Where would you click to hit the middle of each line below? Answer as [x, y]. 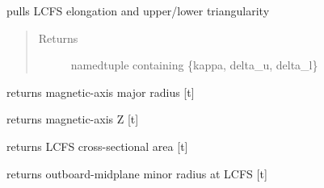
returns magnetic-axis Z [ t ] [73, 119]
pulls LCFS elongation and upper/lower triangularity [138, 10]
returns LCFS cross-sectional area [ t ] [97, 146]
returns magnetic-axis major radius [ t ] [101, 92]
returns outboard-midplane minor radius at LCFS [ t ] [137, 173]
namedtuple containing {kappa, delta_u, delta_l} [194, 65]
